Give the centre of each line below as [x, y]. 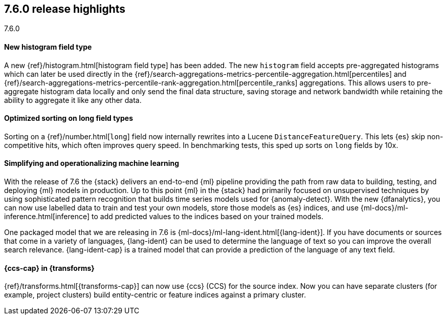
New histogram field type [48, 47]
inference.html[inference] [47, 217]
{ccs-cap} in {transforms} [49, 268]
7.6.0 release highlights [65, 9]
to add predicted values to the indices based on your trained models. [207, 217]
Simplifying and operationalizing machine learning [92, 163]
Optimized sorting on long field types [69, 118]
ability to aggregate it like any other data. [73, 100]
